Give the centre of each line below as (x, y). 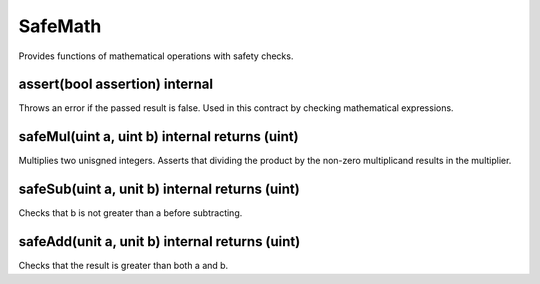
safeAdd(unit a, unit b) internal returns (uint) (159, 241)
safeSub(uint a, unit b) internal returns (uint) (159, 189)
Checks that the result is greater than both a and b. (123, 266)
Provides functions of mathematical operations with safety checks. (156, 56)
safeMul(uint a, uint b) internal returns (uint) (158, 136)
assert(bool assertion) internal (116, 84)
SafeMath (60, 26)
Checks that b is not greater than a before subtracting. (130, 213)
